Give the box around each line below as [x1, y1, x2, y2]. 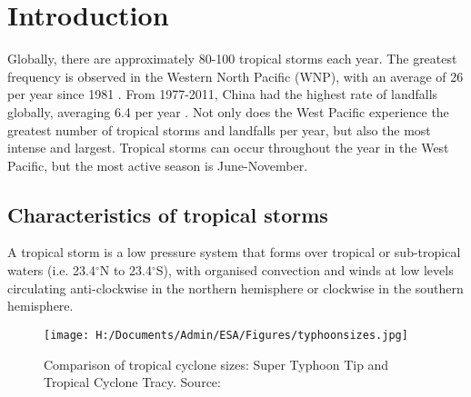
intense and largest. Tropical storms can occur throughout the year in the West [7, 138, 449, 157]
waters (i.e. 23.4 [7, 261, 95, 280]
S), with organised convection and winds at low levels [155, 261, 454, 280]
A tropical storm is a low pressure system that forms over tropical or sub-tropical [7, 243, 461, 262]
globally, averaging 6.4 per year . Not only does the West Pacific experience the [7, 102, 449, 121]
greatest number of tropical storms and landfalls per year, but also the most [7, 120, 431, 139]
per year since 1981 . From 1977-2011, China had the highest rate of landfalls [7, 84, 438, 104]
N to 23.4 [99, 261, 152, 280]
